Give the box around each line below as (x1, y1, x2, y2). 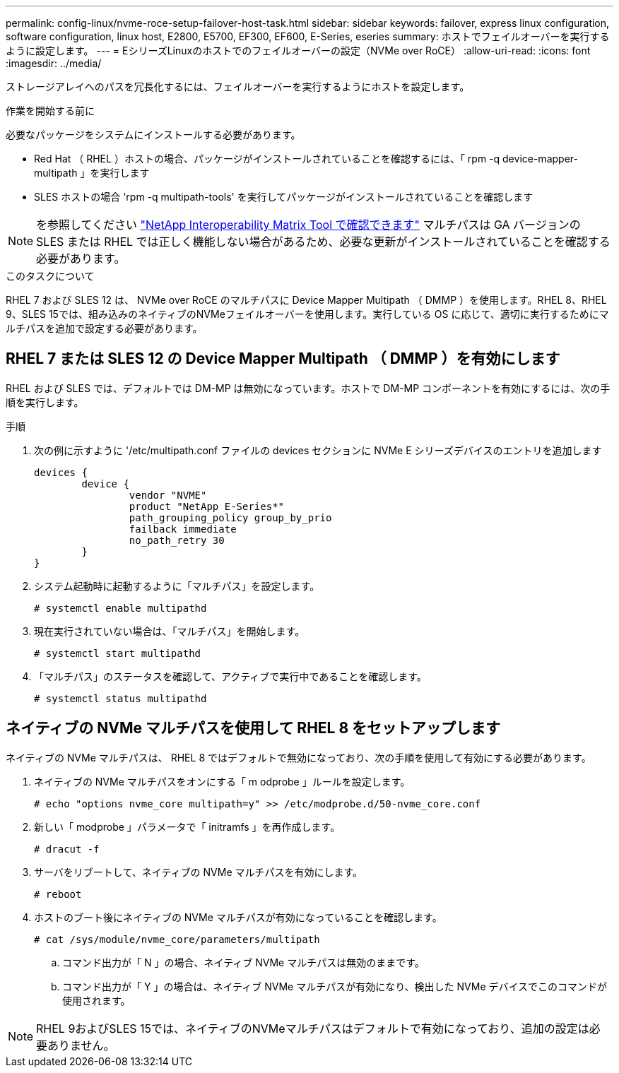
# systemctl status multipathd (34, 692, 207, 704)
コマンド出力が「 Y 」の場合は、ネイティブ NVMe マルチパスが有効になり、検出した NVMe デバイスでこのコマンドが (62, 980, 608, 992)
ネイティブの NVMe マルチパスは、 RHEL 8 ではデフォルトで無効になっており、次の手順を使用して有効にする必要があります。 (6, 751, 591, 764)
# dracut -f (34, 843, 100, 855)
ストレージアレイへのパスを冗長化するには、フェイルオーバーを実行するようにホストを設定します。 (6, 81, 470, 93)
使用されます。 (62, 994, 131, 1007)
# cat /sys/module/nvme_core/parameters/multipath (34, 933, 320, 945)
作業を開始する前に (6, 105, 95, 117)
